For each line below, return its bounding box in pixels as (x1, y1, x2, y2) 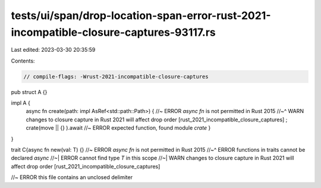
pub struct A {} (11, 88, 48, 95)
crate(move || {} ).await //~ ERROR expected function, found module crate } (26, 124, 211, 131)
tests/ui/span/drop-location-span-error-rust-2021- (11, 9, 271, 22)
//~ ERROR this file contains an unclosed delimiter (11, 174, 133, 181)
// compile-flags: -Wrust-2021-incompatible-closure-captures (23, 73, 209, 80)
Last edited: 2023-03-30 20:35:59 (11, 46, 96, 54)
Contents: (11, 57, 35, 64)
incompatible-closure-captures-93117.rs (11, 26, 216, 39)
